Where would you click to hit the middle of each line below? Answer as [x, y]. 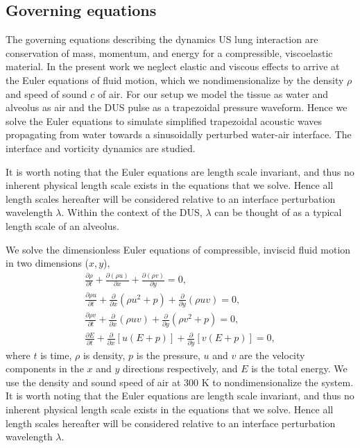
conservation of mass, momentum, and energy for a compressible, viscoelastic [169, 52]
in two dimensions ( [47, 263]
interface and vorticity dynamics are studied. [101, 148]
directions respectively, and [180, 368]
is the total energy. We [299, 368]
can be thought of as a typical [278, 212]
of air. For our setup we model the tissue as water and [213, 93]
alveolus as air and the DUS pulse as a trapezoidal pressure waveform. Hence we [177, 107]
